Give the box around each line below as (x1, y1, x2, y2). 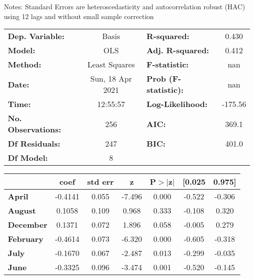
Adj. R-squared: (147, 44, 209, 56)
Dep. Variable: (8, 30, 64, 42)
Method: (8, 59, 42, 70)
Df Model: (8, 152, 48, 164)
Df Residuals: (8, 138, 61, 150)
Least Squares (87, 59, 135, 70)
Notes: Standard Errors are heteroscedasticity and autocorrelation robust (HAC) (4, 1, 245, 11)
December (8, 219, 47, 231)
